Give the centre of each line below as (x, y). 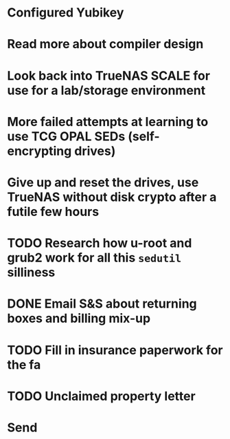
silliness (31, 272)
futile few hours (53, 212)
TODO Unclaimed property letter (101, 396)
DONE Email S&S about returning (102, 304)
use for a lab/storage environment (106, 90)
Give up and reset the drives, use (103, 182)
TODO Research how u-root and (100, 243)
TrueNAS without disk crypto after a (112, 197)
